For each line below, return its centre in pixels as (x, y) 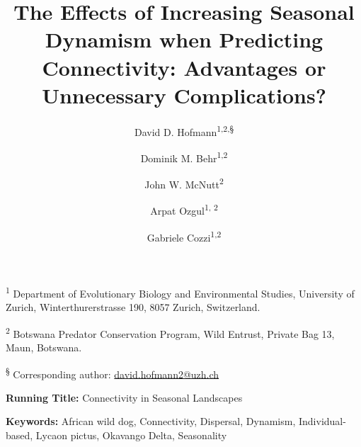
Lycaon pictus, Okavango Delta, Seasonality (131, 435)
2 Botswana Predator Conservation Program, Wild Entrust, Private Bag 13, (170, 332)
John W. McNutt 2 (184, 183)
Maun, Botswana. (44, 347)
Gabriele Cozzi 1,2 (184, 236)
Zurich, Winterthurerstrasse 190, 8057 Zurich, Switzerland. (133, 307)
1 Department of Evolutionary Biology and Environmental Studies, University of (180, 292)
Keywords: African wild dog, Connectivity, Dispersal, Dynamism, (151, 421)
